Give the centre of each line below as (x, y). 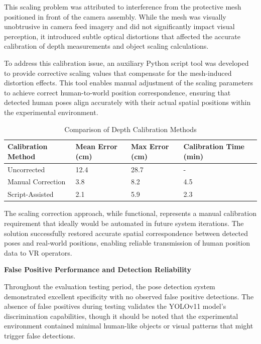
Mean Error (96, 146)
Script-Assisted (31, 194)
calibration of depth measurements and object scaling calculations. (106, 46)
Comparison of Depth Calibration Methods (130, 129)
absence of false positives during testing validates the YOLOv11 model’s (115, 306)
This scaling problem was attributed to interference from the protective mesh (123, 7)
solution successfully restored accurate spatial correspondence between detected (126, 233)
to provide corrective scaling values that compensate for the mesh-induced (118, 73)
